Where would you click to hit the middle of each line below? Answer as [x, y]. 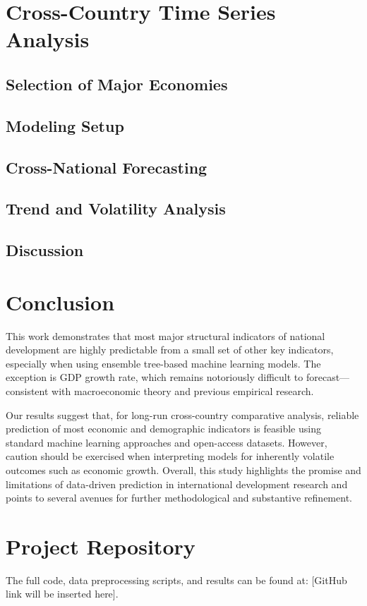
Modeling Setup [65, 125]
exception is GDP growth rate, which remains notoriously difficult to [155, 377]
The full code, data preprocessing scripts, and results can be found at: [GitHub [176, 580]
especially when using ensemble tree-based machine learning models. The [163, 363]
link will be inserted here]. [62, 594]
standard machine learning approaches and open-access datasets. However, [167, 442]
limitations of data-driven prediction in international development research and [177, 484]
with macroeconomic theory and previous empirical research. [183, 390]
